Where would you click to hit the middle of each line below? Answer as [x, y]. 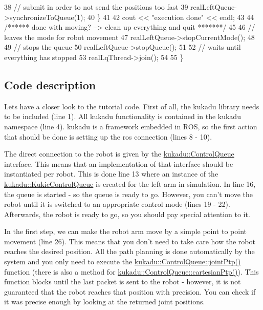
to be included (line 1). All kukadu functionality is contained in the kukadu [123, 116]
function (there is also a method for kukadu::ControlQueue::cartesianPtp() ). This [131, 271]
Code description [50, 84]
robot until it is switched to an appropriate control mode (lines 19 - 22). [117, 204]
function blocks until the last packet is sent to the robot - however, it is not [123, 282]
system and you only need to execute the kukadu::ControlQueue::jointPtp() [123, 261]
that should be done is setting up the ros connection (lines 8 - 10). [108, 136]
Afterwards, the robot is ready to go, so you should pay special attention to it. [127, 214]
